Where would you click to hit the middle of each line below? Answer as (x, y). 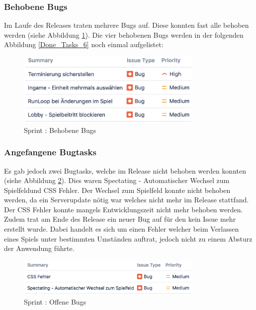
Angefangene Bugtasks (50, 152)
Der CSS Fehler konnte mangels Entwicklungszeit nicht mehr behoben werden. (124, 209)
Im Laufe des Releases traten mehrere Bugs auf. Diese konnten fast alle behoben (127, 25)
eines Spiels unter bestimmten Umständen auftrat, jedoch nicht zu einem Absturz (128, 238)
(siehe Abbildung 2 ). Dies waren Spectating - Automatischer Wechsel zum (117, 180)
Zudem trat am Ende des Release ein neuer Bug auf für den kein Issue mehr (120, 219)
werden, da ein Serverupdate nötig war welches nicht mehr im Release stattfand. (127, 200)
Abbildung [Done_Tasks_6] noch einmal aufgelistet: (84, 44)
